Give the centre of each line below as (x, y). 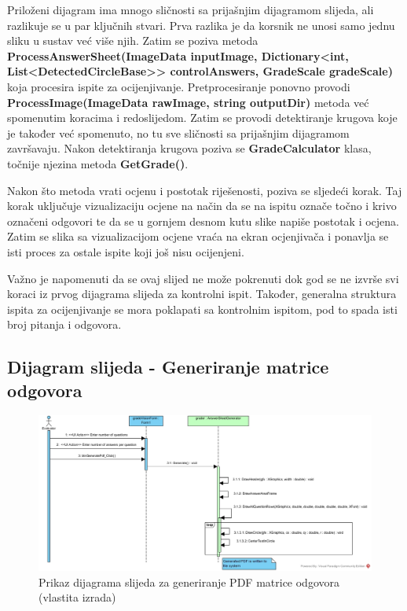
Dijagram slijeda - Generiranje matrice (168, 367)
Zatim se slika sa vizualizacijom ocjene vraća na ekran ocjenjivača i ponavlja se (198, 236)
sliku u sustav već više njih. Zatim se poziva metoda (133, 40)
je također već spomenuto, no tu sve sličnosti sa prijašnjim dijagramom (178, 133)
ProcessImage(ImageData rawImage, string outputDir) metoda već (188, 102)
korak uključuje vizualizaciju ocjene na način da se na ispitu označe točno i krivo (202, 206)
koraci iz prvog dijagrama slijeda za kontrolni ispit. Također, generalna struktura (202, 294)
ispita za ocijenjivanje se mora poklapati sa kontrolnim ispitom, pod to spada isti (202, 309)
